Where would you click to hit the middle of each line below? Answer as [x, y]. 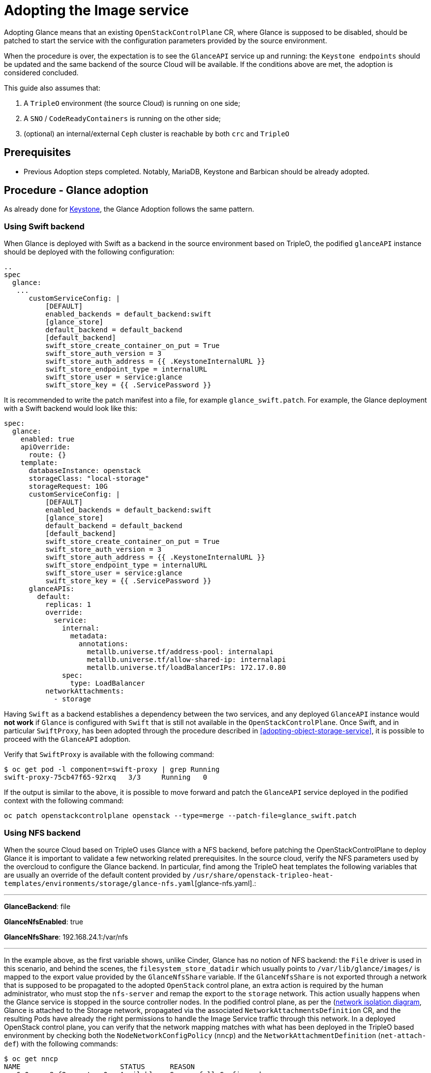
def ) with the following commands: [61, 1043]
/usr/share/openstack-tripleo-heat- [263, 875]
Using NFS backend [42, 833]
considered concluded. [41, 72]
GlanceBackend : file [37, 906]
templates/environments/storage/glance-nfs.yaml [99, 883]
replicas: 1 [68, 605]
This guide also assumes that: [52, 88]
